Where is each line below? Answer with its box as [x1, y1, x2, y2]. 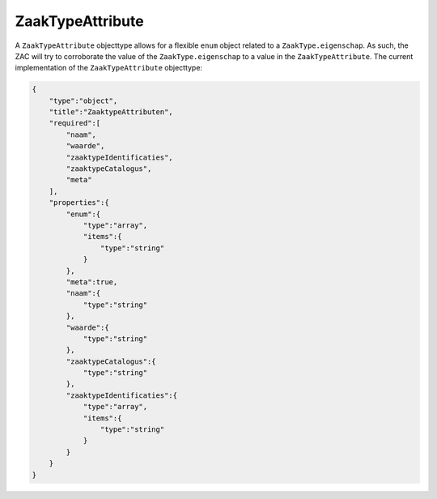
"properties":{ [49, 198, 109, 207]
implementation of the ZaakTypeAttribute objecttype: [15, 63, 202, 73]
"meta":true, [66, 277, 118, 287]
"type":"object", [49, 96, 118, 105]
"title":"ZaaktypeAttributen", [49, 108, 173, 117]
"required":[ [49, 118, 101, 128]
